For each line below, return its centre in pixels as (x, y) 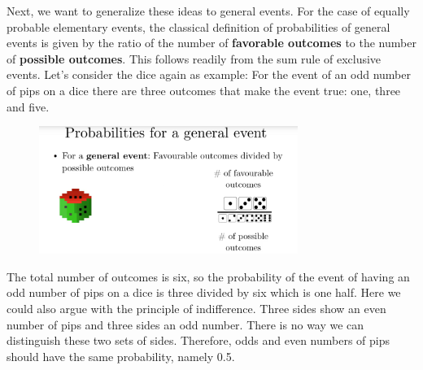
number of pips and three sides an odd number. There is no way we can (185, 324)
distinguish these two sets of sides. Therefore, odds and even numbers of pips (198, 340)
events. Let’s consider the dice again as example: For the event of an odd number (209, 74)
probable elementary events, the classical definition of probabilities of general (198, 26)
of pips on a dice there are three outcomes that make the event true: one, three (204, 90)
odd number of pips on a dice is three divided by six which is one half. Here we (204, 292)
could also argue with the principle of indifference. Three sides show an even (196, 308)
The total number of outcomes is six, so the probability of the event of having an (208, 276)
